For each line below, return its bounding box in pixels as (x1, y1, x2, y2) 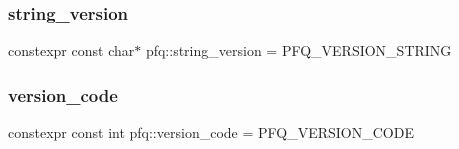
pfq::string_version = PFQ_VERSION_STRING (145, 40, 452, 61)
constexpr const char (8, 40, 135, 61)
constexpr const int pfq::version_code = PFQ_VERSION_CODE (8, 122, 414, 143)
